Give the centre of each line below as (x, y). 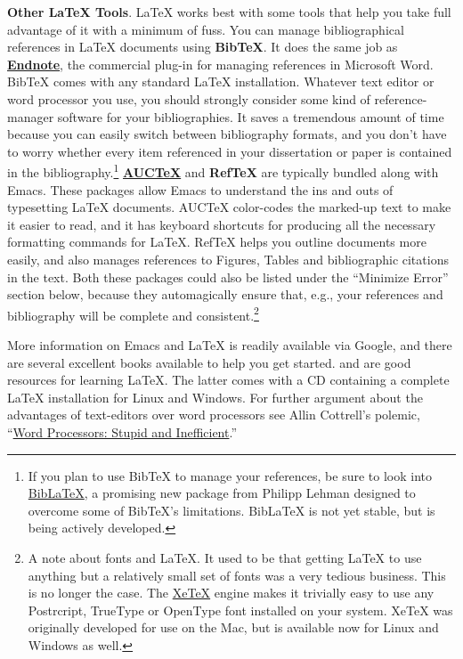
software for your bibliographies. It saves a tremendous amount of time (251, 116)
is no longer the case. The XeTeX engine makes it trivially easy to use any (231, 593)
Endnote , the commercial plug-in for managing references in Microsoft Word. (220, 64)
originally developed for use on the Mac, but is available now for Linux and (233, 627)
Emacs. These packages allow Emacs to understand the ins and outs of (200, 189)
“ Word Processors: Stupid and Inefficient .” (122, 431)
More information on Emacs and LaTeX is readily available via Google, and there (230, 345)
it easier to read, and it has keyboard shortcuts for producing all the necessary (222, 224)
